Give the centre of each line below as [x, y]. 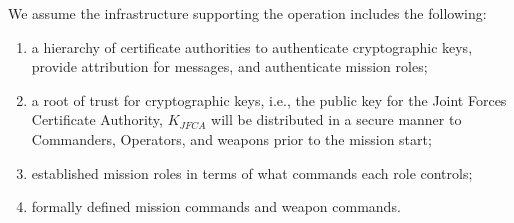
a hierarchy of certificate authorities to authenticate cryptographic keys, [252, 46]
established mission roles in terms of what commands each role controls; [252, 172]
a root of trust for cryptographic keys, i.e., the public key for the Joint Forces [269, 99]
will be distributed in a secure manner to [336, 119]
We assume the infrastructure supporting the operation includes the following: [247, 13]
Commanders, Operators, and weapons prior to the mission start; [231, 138]
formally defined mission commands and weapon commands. [216, 206]
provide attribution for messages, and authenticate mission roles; [229, 66]
